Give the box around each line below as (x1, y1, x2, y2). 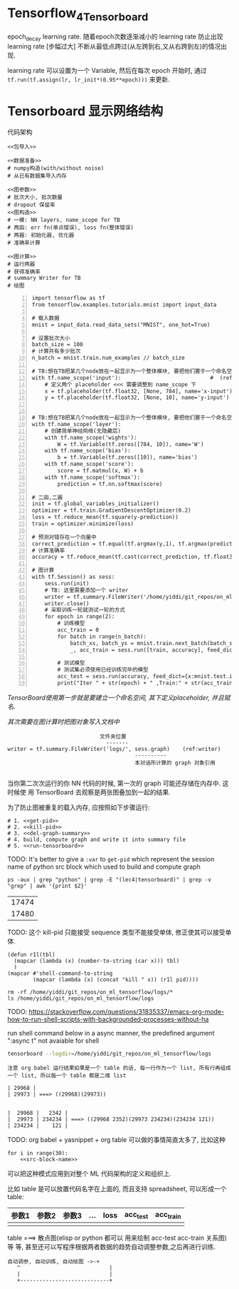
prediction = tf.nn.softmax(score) (57, 480, 163, 487)
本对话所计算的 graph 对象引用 (134, 759, 216, 767)
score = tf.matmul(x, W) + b (57, 467, 144, 475)
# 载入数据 (31, 314, 60, 322)
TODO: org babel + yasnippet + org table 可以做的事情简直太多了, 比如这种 (7, 1135, 226, 1143)
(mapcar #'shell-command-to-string (7, 969, 113, 977)
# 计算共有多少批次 (31, 348, 81, 355)
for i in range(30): (7, 1149, 69, 1157)
